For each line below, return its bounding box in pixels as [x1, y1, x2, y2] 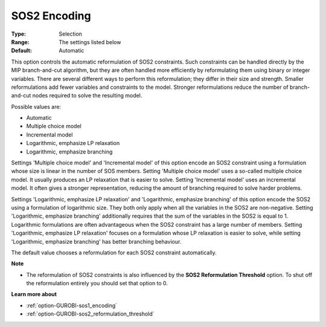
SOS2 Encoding [11, 9, 91, 22]
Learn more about [11, 291, 57, 298]
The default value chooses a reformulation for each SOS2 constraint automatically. [11, 248, 217, 256]
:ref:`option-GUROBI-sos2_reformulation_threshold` [26, 310, 155, 317]
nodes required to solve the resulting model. [32, 92, 142, 99]
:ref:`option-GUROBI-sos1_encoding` [26, 302, 118, 309]
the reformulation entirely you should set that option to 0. [26, 280, 168, 287]
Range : [11, 38, 30, 45]
